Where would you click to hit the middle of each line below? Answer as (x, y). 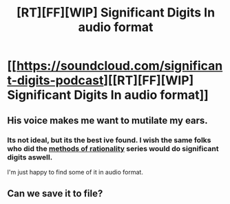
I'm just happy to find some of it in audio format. (75, 172)
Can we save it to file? (55, 194)
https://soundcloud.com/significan (119, 66)
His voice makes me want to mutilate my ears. (107, 121)
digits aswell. (30, 157)
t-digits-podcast (55, 81)
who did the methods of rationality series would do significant (113, 148)
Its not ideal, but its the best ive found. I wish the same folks (109, 140)
